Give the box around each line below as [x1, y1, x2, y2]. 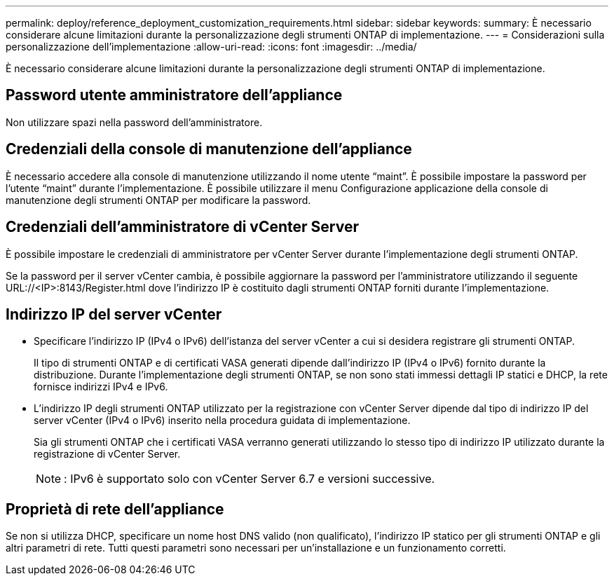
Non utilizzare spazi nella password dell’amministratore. [6, 116, 263, 128]
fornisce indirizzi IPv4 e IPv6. [34, 381, 168, 393]
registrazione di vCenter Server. [34, 448, 181, 460]
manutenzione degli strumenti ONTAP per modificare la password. [6, 193, 311, 206]
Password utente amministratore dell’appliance [6, 86, 343, 104]
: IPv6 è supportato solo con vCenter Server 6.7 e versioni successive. [64, 472, 435, 486]
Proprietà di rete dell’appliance [6, 500, 224, 518]
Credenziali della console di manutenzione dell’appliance [6, 140, 412, 158]
